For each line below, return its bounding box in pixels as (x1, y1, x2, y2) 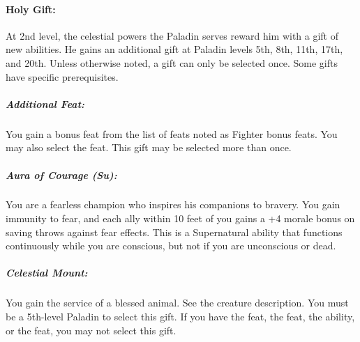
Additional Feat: (6, 96, 85, 111)
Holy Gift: (6, 1, 56, 16)
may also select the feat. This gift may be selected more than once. (6, 140, 292, 155)
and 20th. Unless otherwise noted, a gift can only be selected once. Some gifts (6, 55, 338, 70)
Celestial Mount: (6, 265, 88, 280)
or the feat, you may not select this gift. (6, 322, 177, 337)
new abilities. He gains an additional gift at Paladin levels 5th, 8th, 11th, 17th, (6, 42, 343, 56)
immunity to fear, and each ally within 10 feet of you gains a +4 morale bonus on (6, 211, 355, 226)
